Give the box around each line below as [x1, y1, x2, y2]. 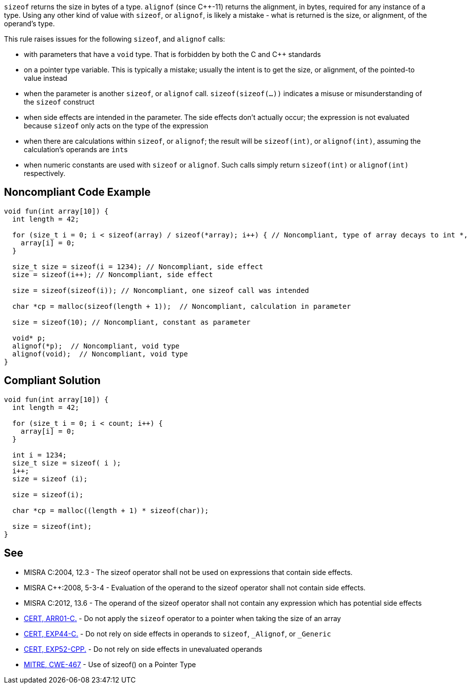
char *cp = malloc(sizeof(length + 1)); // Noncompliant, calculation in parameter [12, 302, 351, 310]
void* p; [12, 334, 46, 342]
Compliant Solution [4, 374, 101, 387]
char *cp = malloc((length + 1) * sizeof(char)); [12, 506, 209, 515]
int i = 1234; [12, 451, 67, 459]
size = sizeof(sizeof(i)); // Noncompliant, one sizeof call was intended [12, 286, 309, 294]
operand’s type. [4, 19, 55, 28]
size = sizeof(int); [12, 522, 92, 530]
